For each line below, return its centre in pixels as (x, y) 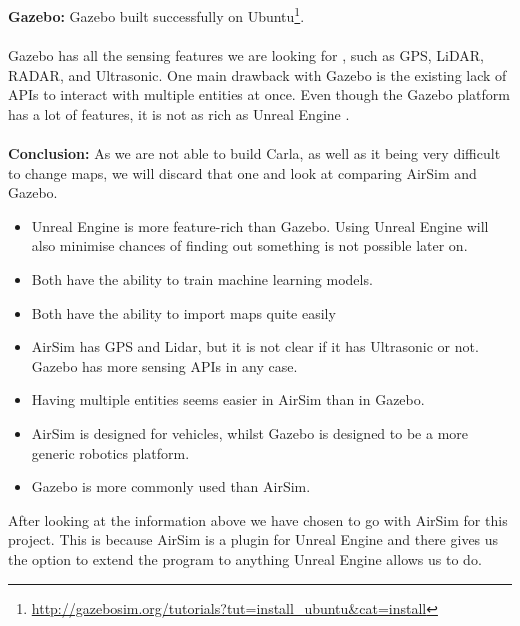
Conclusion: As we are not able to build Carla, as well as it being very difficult (254, 153)
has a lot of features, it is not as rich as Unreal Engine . (179, 113)
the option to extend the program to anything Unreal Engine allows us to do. (245, 558)
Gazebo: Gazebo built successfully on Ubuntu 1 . (156, 14)
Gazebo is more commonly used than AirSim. (171, 486)
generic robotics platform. (110, 452)
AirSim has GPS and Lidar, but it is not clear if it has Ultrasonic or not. (255, 346)
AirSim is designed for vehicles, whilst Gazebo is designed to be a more (249, 432)
